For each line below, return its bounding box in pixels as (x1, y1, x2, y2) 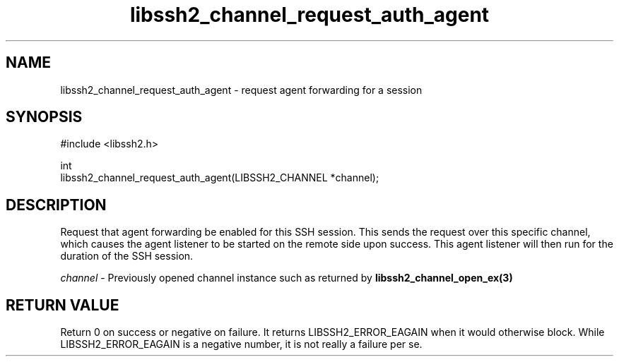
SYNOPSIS (6, 108, 83, 126)
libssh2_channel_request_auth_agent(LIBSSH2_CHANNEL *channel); (60, 171, 379, 184)
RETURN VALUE (6, 296, 119, 314)
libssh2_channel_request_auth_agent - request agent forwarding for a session (60, 83, 423, 96)
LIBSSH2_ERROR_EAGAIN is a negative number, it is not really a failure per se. (60, 338, 423, 351)
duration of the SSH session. (60, 250, 194, 263)
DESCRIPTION (6, 195, 107, 214)
